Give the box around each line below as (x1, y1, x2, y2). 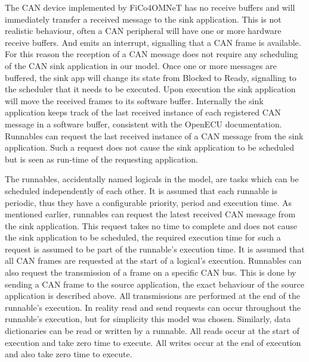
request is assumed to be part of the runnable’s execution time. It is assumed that (5, 242, 305, 255)
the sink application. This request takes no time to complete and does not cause (5, 219, 298, 232)
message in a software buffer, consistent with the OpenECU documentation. (5, 117, 282, 130)
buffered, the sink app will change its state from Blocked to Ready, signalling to (5, 71, 296, 83)
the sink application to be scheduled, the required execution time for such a (5, 231, 281, 244)
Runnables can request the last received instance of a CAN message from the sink (5, 129, 304, 142)
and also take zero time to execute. (5, 348, 132, 360)
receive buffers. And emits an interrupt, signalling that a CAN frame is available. (5, 36, 301, 48)
